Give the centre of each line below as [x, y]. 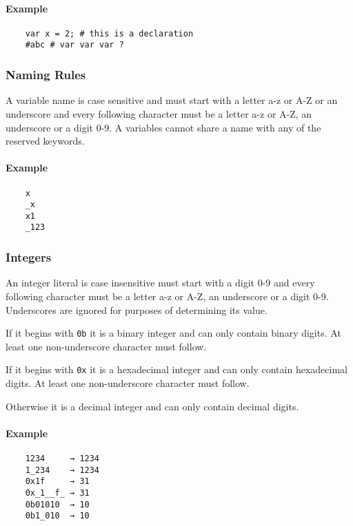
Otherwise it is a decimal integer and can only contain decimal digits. [152, 406]
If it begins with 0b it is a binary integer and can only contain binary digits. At [173, 333]
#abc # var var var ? [74, 45]
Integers [29, 257]
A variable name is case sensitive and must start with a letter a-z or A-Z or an [172, 100]
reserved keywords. [45, 141]
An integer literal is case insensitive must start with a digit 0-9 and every [160, 283]
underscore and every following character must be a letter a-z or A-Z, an [159, 113]
